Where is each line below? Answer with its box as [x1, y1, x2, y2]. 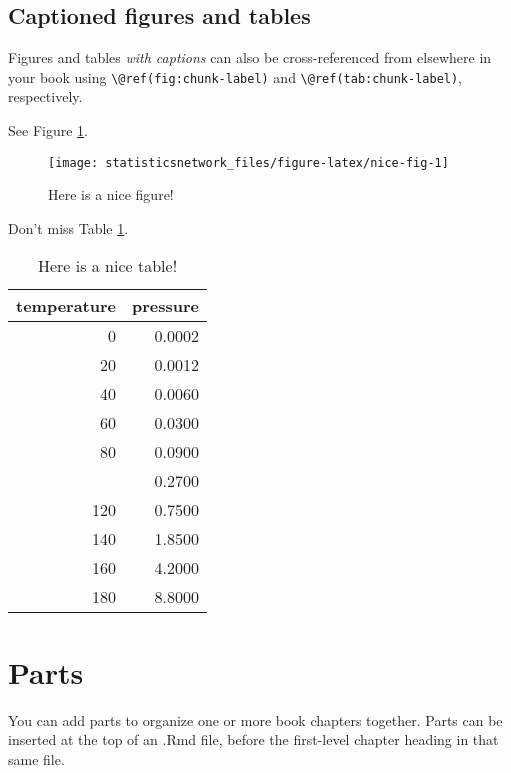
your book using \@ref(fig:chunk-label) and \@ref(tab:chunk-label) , [8, 66, 463, 87]
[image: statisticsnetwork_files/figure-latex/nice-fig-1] [48, 155, 449, 170]
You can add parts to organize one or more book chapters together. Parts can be [8, 709, 503, 730]
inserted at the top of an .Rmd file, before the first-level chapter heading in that [8, 729, 499, 750]
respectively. [8, 86, 83, 107]
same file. [8, 748, 65, 769]
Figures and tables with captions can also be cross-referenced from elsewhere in [8, 47, 492, 68]
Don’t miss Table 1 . [8, 217, 129, 238]
